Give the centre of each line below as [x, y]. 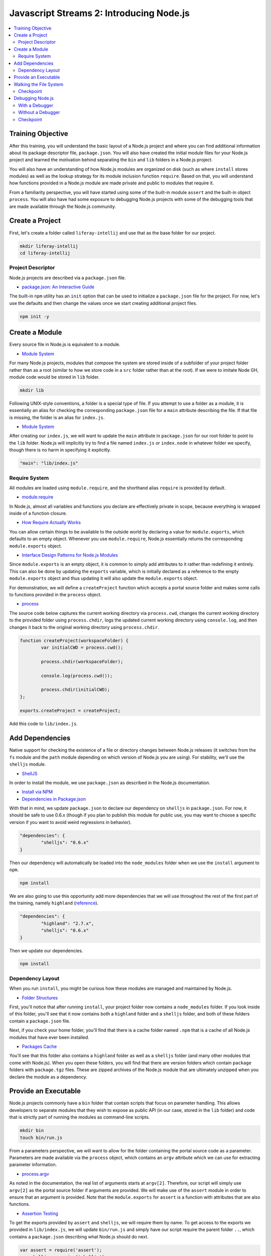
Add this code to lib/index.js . [43, 724]
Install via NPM [37, 792]
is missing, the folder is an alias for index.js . [57, 417]
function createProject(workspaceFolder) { [74, 640]
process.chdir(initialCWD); [76, 690]
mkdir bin [32, 1131]
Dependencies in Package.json [54, 799]
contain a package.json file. [40, 1021]
